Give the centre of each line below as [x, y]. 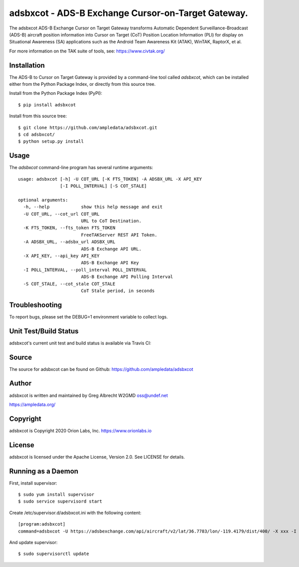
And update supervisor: [33, 542]
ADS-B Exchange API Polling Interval [127, 277]
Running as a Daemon [44, 471]
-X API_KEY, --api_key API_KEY [61, 256]
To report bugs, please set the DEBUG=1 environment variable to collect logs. [88, 316]
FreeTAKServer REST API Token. [119, 235]
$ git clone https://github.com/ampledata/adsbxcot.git [88, 128]
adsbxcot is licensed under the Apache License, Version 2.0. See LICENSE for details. [97, 457]
